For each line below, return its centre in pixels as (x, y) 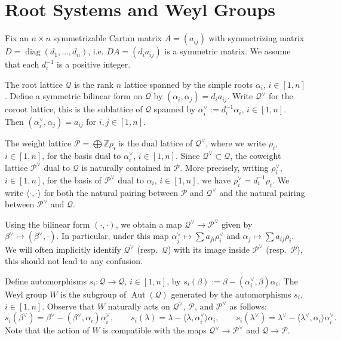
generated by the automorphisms (231, 294)
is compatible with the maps (155, 330)
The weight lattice (38, 143)
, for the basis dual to (82, 155)
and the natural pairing (262, 192)
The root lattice (34, 84)
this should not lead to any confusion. (74, 261)
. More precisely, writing (224, 167)
